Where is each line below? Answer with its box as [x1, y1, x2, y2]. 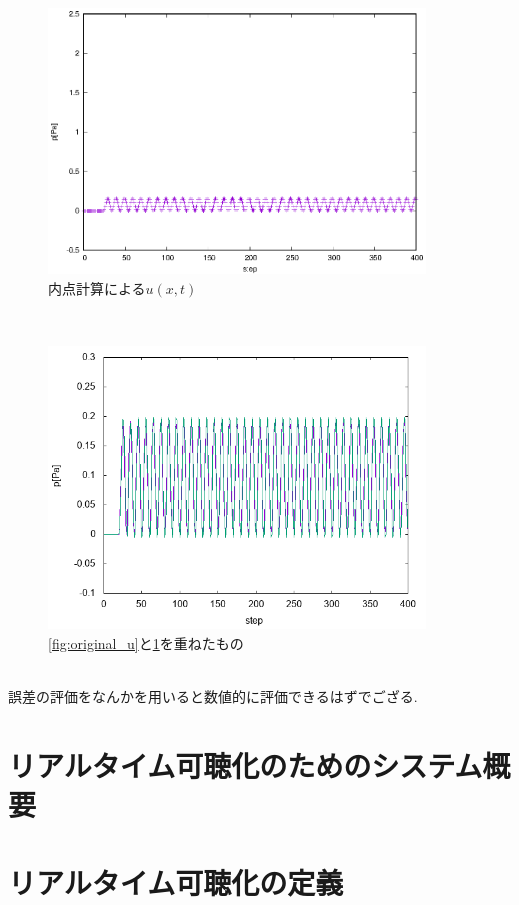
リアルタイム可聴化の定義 [8, 862, 344, 903]
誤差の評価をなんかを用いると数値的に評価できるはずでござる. [8, 685, 418, 706]
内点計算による [48, 277, 146, 298]
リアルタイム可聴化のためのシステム [8, 744, 483, 785]
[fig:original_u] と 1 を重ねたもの [48, 632, 244, 653]
